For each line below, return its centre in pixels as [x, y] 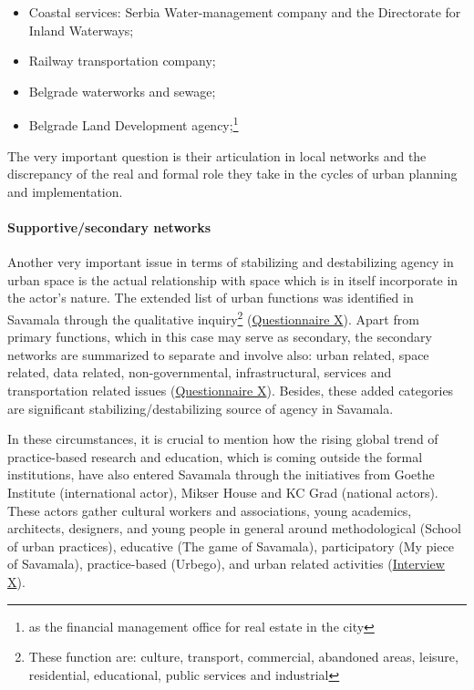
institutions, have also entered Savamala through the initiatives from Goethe [221, 474]
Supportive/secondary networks [109, 227]
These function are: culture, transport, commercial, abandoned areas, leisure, [243, 657]
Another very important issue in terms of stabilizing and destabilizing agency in [231, 262]
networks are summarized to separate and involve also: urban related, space [218, 354]
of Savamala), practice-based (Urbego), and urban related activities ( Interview [226, 564]
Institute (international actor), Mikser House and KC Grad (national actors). [223, 492]
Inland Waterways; [81, 30]
